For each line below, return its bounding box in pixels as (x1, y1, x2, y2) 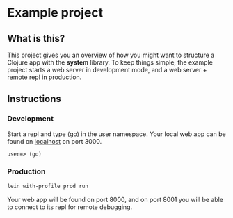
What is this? (7, 33, 65, 44)
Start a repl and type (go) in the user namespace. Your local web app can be (7, 130, 226, 138)
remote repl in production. (7, 73, 82, 81)
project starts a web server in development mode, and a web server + (7, 66, 207, 74)
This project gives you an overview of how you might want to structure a (7, 51, 215, 59)
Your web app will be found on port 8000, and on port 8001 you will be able (7, 195, 224, 203)
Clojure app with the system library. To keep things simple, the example (7, 58, 214, 67)
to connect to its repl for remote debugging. (7, 203, 133, 211)
